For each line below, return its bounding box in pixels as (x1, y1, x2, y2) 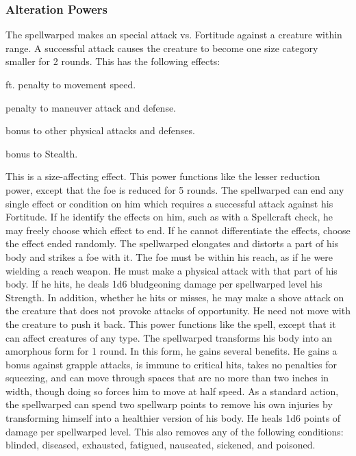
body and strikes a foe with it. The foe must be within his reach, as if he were (5, 249, 333, 264)
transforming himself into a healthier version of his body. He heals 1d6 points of (5, 411, 341, 425)
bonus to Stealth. (5, 146, 78, 160)
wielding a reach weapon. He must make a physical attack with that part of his (5, 263, 338, 277)
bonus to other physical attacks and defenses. (5, 123, 195, 138)
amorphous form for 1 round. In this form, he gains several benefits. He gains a (5, 344, 338, 358)
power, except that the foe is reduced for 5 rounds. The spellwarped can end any (5, 182, 344, 197)
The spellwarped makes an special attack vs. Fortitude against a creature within (5, 27, 342, 42)
